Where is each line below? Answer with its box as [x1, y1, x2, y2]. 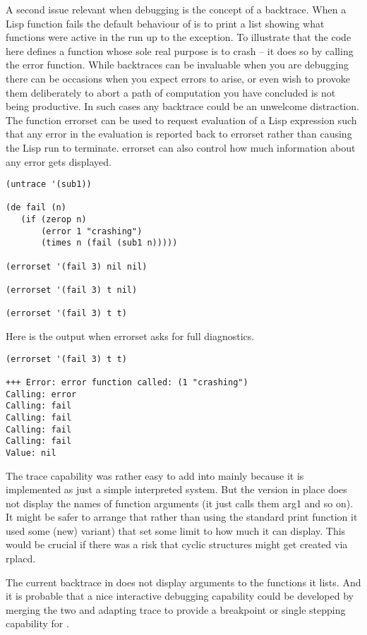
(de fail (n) [6, 202, 66, 213]
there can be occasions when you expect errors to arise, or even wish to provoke [6, 71, 350, 85]
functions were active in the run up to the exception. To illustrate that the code [6, 30, 351, 44]
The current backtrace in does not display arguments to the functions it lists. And [6, 574, 361, 589]
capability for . [6, 616, 69, 631]
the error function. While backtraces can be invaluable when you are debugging [6, 57, 349, 72]
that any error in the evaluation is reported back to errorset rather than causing [6, 126, 352, 141]
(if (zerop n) [20, 214, 87, 225]
